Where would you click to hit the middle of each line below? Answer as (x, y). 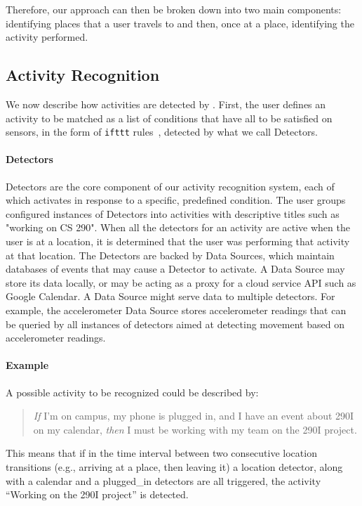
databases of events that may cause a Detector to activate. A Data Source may (175, 269)
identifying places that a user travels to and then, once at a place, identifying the (180, 23)
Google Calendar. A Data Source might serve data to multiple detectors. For (170, 296)
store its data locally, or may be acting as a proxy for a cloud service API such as (181, 282)
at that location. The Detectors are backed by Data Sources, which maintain (170, 255)
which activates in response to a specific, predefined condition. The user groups (176, 200)
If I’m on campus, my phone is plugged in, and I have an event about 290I (194, 416)
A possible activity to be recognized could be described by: (132, 392)
